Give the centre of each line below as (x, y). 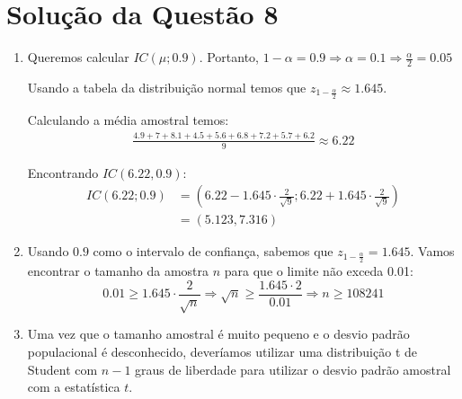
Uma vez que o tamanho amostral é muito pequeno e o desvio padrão (218, 334)
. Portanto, (229, 57)
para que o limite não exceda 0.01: (319, 271)
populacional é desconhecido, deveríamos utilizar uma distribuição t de (222, 352)
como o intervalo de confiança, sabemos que (213, 251)
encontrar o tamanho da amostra (118, 271)
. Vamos (432, 251)
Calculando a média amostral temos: (128, 119)
